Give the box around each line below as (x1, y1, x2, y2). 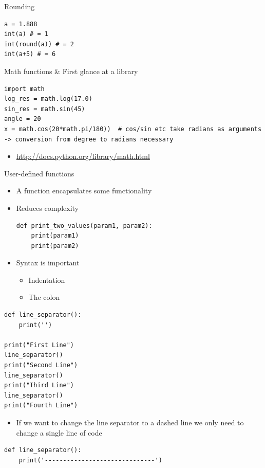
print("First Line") (4, 341, 74, 349)
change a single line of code (16, 427, 102, 438)
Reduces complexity (16, 202, 79, 213)
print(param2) (31, 242, 79, 249)
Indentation (28, 274, 65, 285)
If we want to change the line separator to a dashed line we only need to (16, 417, 244, 427)
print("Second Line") (4, 362, 78, 369)
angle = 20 (4, 115, 41, 123)
